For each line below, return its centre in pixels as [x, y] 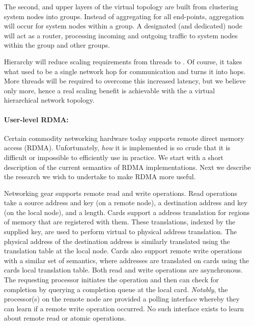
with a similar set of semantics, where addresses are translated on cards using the [127, 260]
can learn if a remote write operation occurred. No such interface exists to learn [124, 308]
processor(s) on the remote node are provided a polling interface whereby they [122, 299]
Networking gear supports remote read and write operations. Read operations [121, 193]
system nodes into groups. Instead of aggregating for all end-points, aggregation [124, 16]
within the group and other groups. [57, 45]
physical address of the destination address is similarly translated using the [117, 241]
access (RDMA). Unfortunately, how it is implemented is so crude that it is [117, 148]
